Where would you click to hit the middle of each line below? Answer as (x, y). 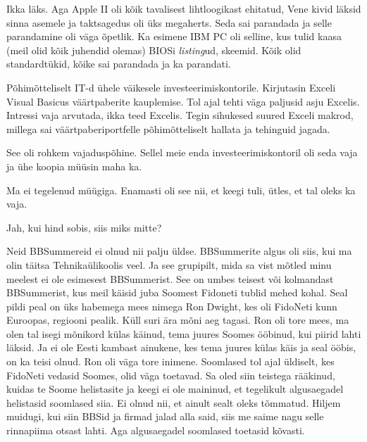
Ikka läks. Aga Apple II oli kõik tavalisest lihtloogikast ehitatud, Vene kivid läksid (184, 8)
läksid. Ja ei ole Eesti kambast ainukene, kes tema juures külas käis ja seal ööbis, (181, 347)
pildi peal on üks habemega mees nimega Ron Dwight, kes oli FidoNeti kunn (172, 306)
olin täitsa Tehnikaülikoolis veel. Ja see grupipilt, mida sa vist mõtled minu (169, 264)
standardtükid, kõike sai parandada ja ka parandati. (119, 64)
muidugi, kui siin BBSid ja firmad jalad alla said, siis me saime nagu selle (165, 416)
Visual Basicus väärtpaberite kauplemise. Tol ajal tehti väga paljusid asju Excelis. (183, 101)
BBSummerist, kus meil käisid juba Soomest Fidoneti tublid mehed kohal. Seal (177, 292)
